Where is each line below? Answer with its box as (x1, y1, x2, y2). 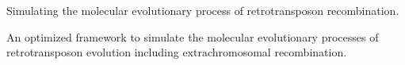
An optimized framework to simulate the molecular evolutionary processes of (6, 28, 379, 45)
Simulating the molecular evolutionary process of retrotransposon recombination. (6, 2, 399, 18)
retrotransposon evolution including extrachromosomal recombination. (6, 44, 347, 60)
